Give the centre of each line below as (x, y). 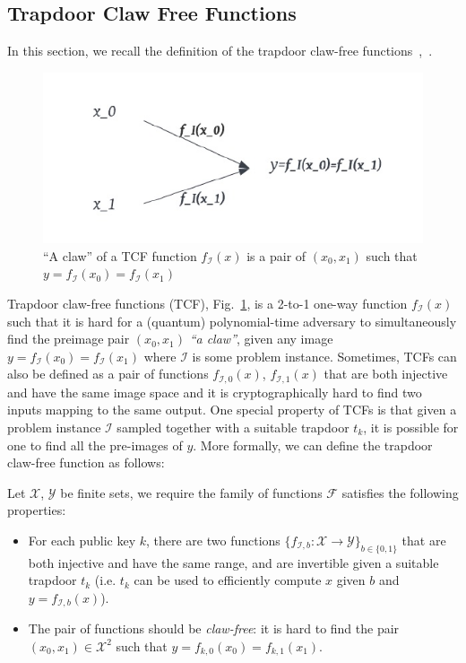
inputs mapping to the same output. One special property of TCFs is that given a (232, 410)
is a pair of (276, 255)
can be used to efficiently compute (228, 580)
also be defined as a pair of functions (108, 374)
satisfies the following (400, 492)
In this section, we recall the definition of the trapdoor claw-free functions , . (220, 51)
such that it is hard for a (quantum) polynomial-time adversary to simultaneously (232, 321)
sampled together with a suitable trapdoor (233, 427)
